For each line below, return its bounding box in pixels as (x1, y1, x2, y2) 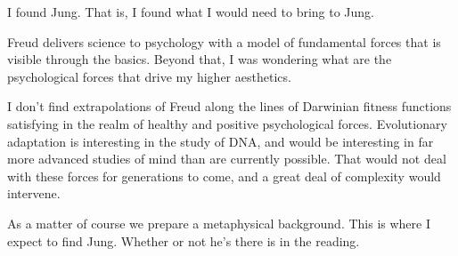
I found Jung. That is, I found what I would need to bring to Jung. (7, 3, 375, 20)
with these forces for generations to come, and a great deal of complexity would (7, 166, 441, 185)
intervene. (7, 184, 61, 203)
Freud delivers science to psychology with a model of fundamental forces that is (7, 32, 441, 51)
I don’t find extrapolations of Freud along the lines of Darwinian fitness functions (7, 97, 452, 116)
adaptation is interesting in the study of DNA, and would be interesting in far (7, 132, 434, 150)
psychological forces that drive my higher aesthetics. (7, 67, 291, 85)
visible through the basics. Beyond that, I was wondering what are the (7, 50, 392, 68)
